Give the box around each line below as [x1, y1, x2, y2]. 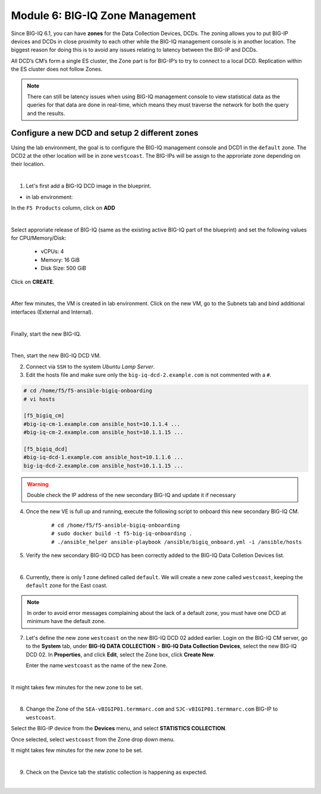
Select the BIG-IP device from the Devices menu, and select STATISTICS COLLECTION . [11, 725, 227, 732]
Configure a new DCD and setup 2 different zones [11, 128, 199, 138]
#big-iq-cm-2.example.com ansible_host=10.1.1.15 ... [23, 429, 184, 436]
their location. [11, 161, 45, 168]
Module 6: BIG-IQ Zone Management [11, 9, 196, 22]
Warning [27, 480, 49, 487]
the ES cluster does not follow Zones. [11, 65, 103, 73]
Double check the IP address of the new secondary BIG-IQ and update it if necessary [27, 492, 236, 499]
